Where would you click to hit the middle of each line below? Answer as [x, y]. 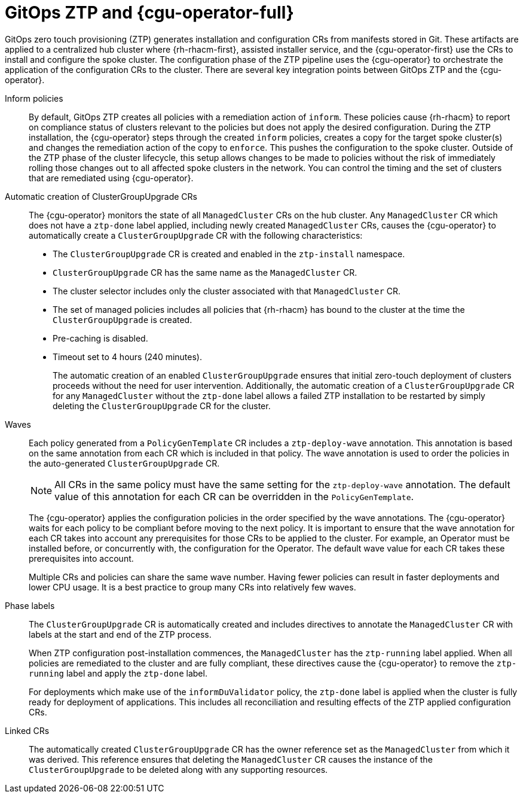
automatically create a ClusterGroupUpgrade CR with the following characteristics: [196, 235]
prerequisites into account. [81, 558]
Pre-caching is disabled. [100, 338]
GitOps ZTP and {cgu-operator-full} [149, 13]
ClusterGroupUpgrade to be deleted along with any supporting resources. [178, 769]
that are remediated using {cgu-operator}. [111, 178]
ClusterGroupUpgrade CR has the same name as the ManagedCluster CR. [205, 272]
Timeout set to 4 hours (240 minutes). [127, 357]
